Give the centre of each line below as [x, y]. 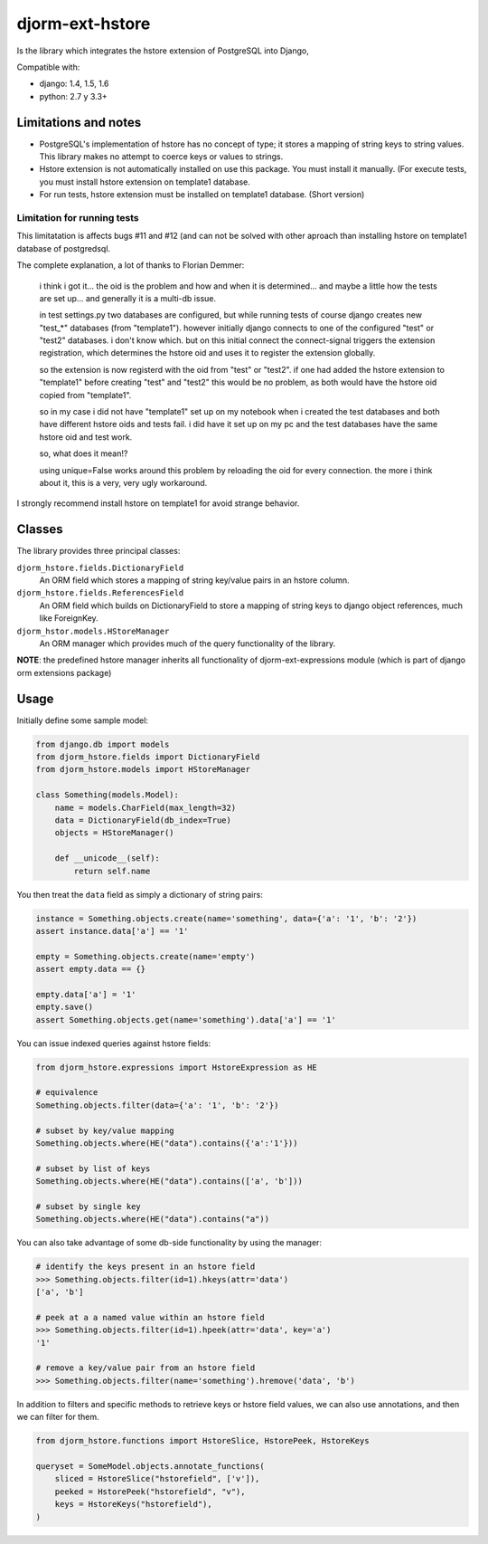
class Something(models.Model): [108, 795]
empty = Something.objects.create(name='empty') [145, 956]
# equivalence [67, 1092]
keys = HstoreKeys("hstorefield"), [133, 1504]
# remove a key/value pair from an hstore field [145, 1368]
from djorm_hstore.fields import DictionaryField [148, 757]
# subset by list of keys [93, 1168]
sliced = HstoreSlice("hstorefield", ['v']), [157, 1479]
